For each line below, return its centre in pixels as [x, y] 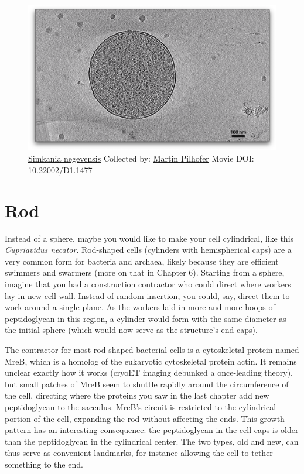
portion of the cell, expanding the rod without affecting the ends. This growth [145, 418]
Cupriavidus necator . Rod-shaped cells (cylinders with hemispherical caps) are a [148, 250]
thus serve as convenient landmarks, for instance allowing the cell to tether [139, 453]
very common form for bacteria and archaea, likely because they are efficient [142, 261]
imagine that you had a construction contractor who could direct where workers [148, 284]
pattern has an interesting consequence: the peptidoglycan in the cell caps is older [152, 430]
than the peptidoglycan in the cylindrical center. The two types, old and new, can [152, 441]
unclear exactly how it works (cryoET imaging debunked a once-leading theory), [149, 372]
